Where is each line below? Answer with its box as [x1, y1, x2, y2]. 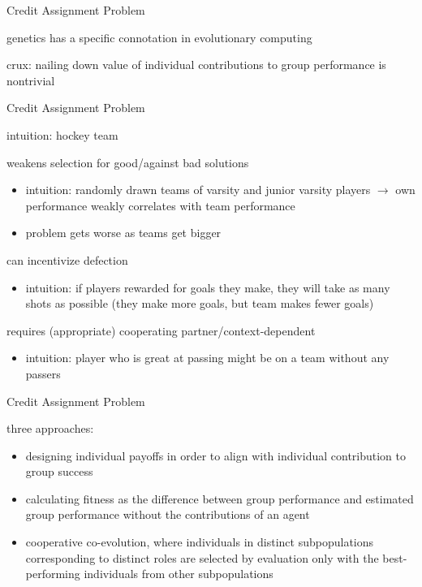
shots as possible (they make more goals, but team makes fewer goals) [25, 295, 374, 312]
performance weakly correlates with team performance [25, 196, 295, 214]
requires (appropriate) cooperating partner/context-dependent [6, 322, 316, 339]
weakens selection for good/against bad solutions [6, 153, 249, 170]
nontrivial [6, 71, 55, 88]
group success [25, 463, 93, 480]
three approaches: [6, 420, 94, 437]
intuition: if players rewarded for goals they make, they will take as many [25, 278, 390, 296]
